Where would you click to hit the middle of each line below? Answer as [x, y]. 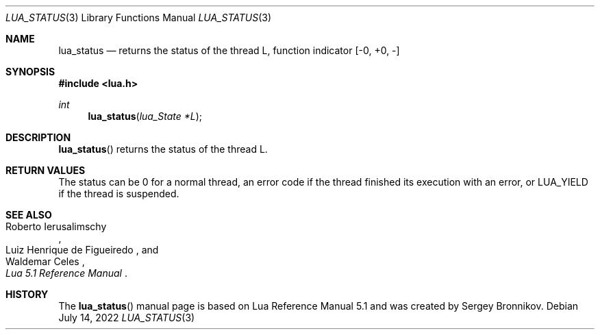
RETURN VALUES [46, 170]
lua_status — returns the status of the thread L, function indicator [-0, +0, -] [229, 50]
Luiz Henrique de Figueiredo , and [82, 250]
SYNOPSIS [30, 72]
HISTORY [27, 294]
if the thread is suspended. [119, 194]
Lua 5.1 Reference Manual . [66, 273]
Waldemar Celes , [45, 261]
